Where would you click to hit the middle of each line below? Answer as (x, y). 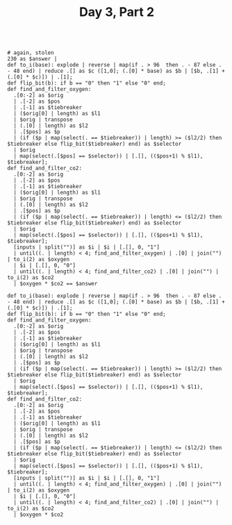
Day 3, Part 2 (117, 12)
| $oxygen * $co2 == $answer (56, 284)
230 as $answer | (32, 59)
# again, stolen (31, 53)
